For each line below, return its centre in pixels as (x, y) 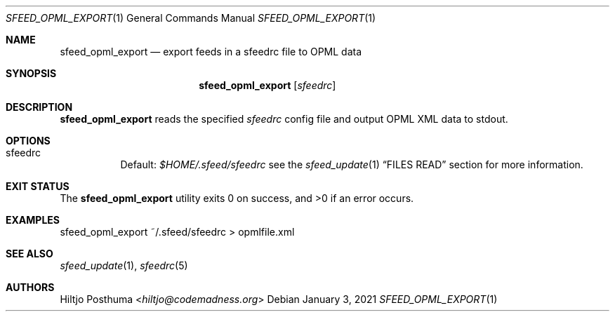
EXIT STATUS (38, 186)
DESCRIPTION (39, 107)
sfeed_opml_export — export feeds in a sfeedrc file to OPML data (211, 52)
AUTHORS (30, 287)
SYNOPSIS (31, 73)
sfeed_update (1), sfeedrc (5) (124, 265)
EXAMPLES (33, 220)
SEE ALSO (29, 254)
